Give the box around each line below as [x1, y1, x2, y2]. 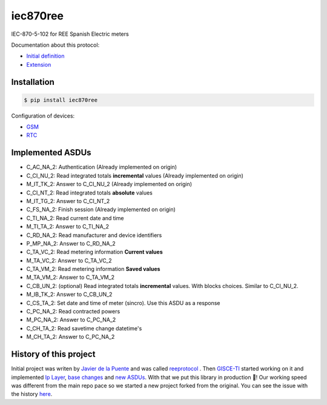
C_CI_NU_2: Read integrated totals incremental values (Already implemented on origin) [26, 172, 243, 179]
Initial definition [26, 52, 65, 60]
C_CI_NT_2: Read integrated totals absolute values [26, 189, 153, 196]
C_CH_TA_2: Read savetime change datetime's [26, 324, 142, 332]
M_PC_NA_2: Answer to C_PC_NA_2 [26, 316, 116, 324]
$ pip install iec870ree [24, 96, 98, 103]
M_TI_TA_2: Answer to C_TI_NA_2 [26, 223, 109, 230]
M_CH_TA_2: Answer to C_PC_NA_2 [26, 333, 115, 341]
